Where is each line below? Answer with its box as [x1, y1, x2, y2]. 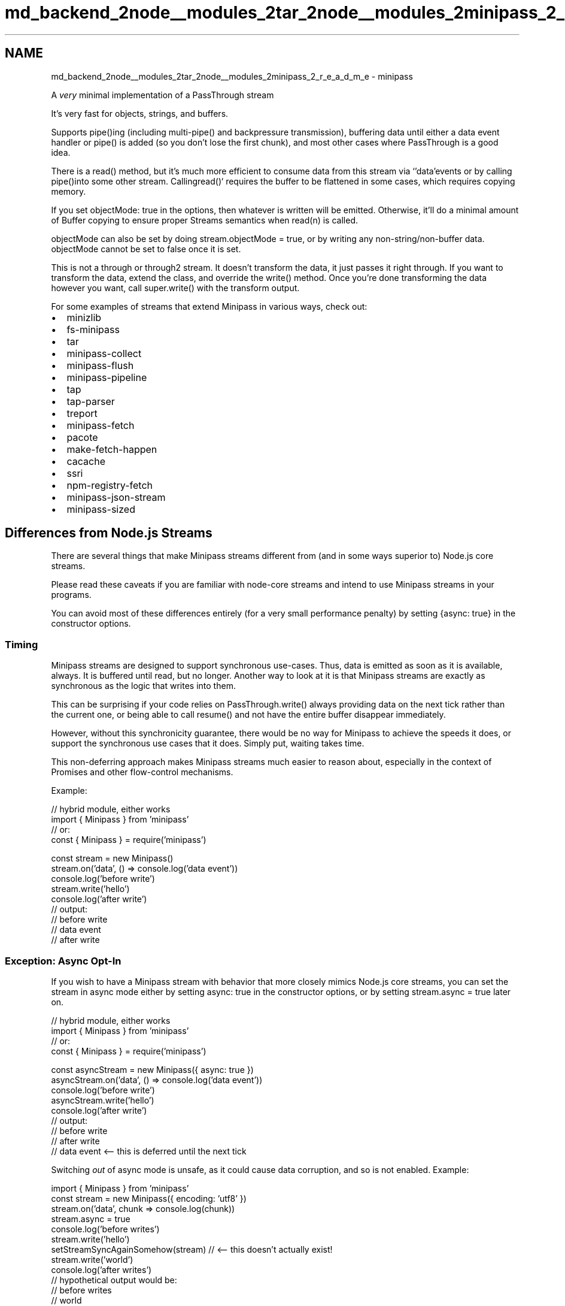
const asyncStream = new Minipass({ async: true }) [51, 1064, 254, 1075]
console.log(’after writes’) [51, 1264, 152, 1275]
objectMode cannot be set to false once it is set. [51, 243, 241, 254]
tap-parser [66, 395, 115, 407]
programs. [51, 589, 92, 600]
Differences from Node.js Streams [5, 525, 212, 541]
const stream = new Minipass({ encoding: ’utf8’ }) [51, 1193, 247, 1204]
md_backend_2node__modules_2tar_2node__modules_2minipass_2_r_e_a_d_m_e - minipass [51, 71, 413, 81]
